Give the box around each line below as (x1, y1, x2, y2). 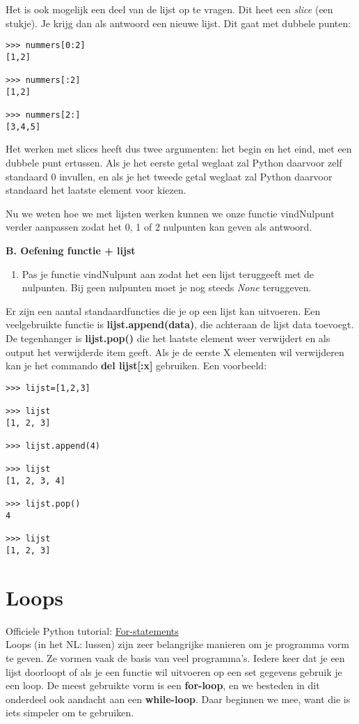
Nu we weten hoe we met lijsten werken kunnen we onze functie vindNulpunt (6, 206, 335, 220)
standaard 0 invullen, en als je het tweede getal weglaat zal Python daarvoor (6, 169, 333, 183)
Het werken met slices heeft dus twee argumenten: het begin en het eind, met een (6, 141, 352, 156)
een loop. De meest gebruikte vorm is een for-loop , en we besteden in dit (6, 678, 320, 693)
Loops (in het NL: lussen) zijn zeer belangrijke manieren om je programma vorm (6, 637, 349, 652)
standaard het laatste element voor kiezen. (6, 183, 186, 197)
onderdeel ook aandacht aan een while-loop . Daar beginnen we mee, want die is (6, 691, 351, 706)
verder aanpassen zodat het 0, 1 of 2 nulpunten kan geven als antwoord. (6, 219, 312, 234)
